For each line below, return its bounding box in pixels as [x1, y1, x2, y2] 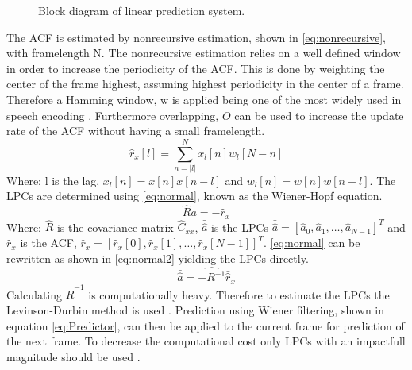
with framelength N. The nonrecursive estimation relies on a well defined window [6, 44, 401, 61]
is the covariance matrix [56, 218, 174, 235]
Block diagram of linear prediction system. [38, 2, 245, 18]
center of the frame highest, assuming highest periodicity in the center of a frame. [6, 75, 404, 92]
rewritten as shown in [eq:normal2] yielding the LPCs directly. [6, 249, 309, 266]
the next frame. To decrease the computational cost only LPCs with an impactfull [6, 333, 406, 349]
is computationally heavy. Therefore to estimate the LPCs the [88, 286, 390, 303]
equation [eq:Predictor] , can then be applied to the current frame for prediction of [6, 317, 405, 333]
